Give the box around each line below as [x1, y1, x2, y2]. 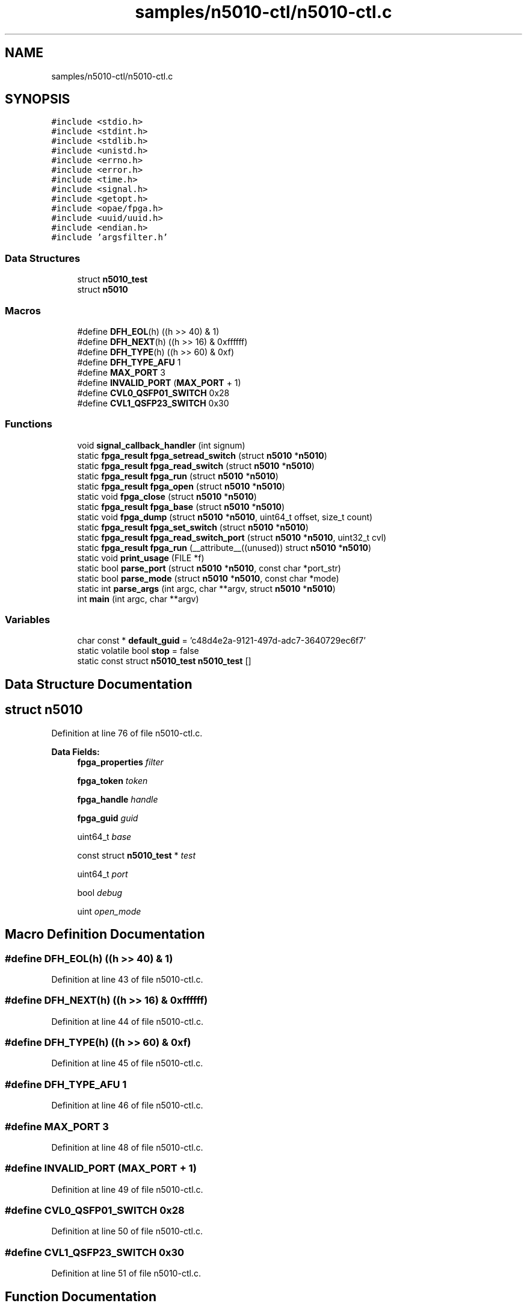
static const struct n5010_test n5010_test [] [77, 656, 251, 667]
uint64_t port [77, 868, 128, 879]
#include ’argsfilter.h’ [51, 232, 168, 243]
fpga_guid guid [77, 812, 138, 823]
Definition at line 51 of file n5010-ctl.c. [51, 1268, 201, 1279]
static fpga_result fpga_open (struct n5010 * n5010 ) [77, 480, 285, 491]
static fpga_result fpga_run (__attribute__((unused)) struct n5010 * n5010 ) [77, 542, 372, 553]
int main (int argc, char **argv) [77, 593, 199, 604]
